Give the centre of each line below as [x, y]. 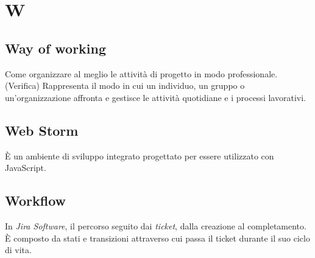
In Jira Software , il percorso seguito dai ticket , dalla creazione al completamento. [156, 225]
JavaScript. [26, 168]
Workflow [36, 200]
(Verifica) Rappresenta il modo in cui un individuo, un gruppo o [125, 85]
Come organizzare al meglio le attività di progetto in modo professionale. [141, 73]
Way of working [56, 48]
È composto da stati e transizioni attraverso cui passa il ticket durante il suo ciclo [157, 238]
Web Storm [42, 130]
